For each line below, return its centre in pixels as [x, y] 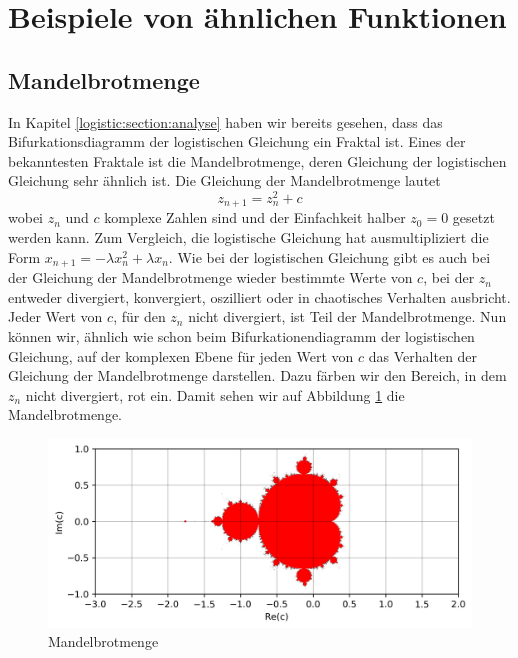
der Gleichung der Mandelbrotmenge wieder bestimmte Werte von [210, 277]
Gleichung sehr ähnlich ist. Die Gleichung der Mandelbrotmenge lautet [224, 180]
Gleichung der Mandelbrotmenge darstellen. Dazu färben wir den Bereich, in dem [257, 375]
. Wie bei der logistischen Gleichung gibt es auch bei [329, 256]
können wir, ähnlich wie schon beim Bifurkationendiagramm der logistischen [241, 335]
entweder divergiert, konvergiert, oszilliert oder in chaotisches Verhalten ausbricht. [259, 296]
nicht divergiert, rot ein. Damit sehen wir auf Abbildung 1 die [215, 394]
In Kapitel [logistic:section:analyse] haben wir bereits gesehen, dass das [225, 121]
